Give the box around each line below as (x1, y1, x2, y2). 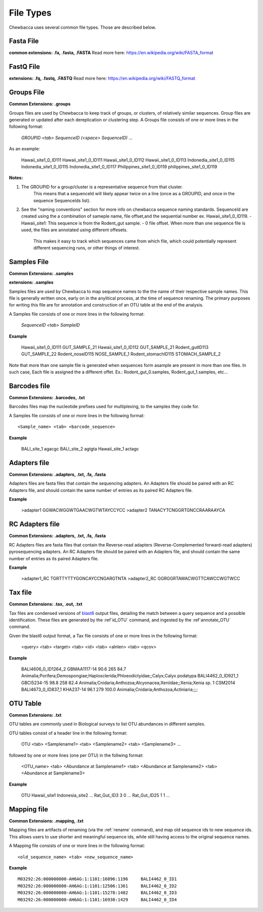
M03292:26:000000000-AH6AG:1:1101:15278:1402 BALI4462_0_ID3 (18, 890, 177, 895)
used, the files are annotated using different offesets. (21, 227, 128, 233)
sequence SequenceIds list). (33, 198, 91, 203)
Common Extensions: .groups (9, 101, 71, 107)
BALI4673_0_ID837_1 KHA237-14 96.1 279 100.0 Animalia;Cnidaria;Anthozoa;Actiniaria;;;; (21, 687, 198, 692)
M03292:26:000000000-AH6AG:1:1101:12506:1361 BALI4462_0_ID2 (18, 883, 177, 889)
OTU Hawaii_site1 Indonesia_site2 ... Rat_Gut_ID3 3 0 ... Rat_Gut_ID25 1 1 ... (21, 792, 170, 798)
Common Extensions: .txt (9, 712, 62, 718)
